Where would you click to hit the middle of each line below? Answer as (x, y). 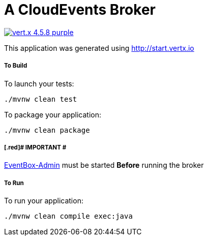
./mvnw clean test (41, 99)
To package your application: (53, 114)
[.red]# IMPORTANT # (35, 147)
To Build (16, 66)
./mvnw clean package (47, 130)
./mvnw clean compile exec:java (68, 216)
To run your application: (44, 201)
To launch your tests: (39, 83)
